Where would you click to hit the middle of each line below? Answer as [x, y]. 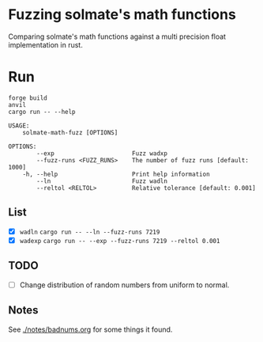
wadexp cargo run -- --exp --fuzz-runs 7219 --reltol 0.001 [120, 241]
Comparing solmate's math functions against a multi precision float [117, 36]
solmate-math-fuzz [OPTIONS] [70, 132]
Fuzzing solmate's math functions [122, 15]
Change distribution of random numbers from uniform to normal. [124, 285]
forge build [28, 98]
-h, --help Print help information [116, 174]
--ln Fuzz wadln [102, 181]
